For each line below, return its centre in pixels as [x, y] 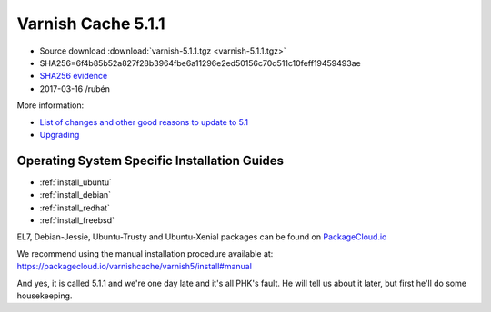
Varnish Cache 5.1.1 [91, 24]
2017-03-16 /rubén [75, 88]
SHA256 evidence [74, 76]
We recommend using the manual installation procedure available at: [145, 253]
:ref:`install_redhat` [75, 208]
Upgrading [60, 134]
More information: [50, 105]
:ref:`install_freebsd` [77, 220]
